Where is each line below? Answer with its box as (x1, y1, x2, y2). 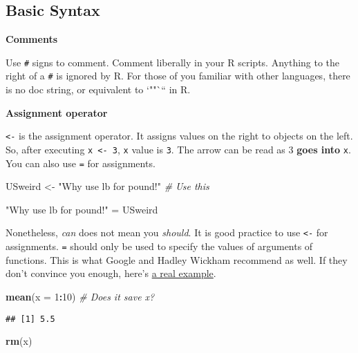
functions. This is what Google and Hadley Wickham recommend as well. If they (6, 252, 348, 267)
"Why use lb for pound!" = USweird (6, 202, 158, 216)
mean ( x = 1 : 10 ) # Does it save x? (6, 289, 155, 303)
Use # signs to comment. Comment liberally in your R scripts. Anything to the (6, 55, 340, 69)
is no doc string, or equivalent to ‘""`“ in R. (6, 82, 191, 97)
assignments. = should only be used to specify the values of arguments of (6, 239, 313, 254)
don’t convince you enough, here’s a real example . (6, 266, 216, 280)
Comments (6, 32, 57, 46)
